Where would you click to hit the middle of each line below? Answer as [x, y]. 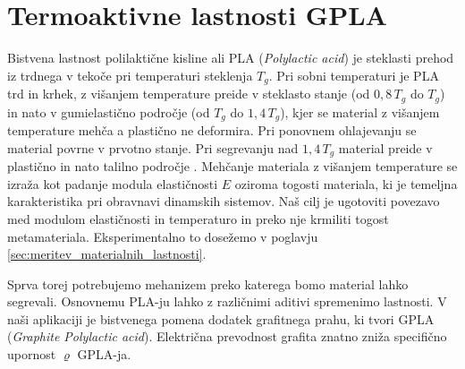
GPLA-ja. [104, 354]
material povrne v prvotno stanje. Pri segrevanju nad [153, 147]
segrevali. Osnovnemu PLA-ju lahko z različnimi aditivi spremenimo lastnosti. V [227, 301]
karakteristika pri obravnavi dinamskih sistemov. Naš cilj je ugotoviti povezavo [224, 201]
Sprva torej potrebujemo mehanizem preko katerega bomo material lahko [208, 283]
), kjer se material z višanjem [360, 112]
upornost [32, 354]
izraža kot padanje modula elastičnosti [113, 183]
